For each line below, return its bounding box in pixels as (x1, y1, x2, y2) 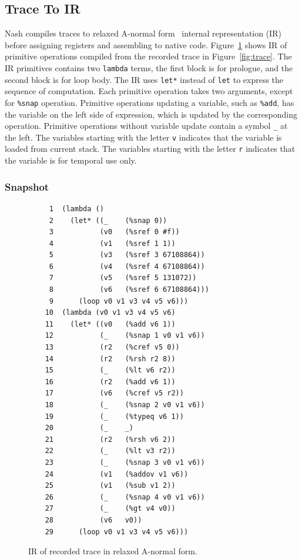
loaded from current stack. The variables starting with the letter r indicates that (5, 142, 296, 155)
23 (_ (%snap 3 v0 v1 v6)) (45, 458, 205, 467)
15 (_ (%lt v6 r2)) (45, 366, 176, 375)
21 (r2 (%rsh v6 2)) (45, 435, 176, 444)
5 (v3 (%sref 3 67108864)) (49, 251, 205, 259)
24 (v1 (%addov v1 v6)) (45, 470, 189, 478)
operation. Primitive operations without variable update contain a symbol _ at (5, 119, 288, 132)
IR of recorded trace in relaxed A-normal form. (28, 545, 197, 557)
